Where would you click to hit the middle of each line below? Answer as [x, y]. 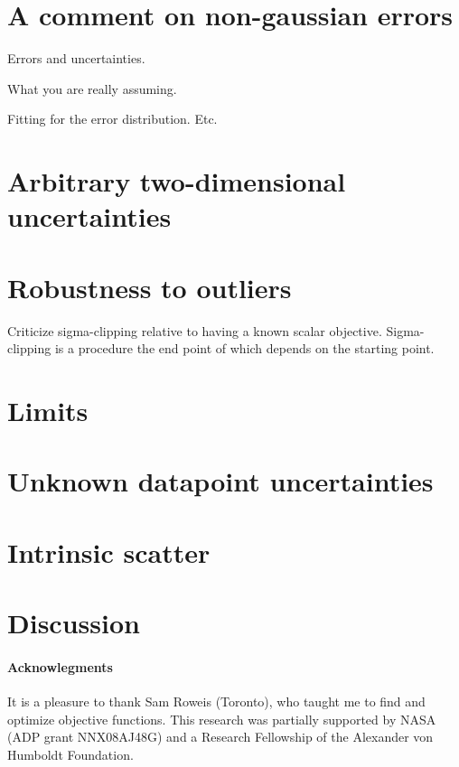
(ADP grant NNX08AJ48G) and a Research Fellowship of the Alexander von [220, 737]
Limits [48, 410]
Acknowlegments [60, 666]
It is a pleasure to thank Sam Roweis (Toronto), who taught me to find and [216, 702]
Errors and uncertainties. [76, 58]
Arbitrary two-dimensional [177, 181]
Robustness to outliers [150, 287]
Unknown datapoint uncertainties [220, 481]
